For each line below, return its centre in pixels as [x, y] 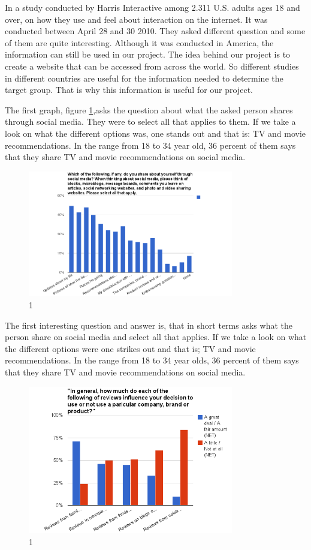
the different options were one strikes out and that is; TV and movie [130, 348]
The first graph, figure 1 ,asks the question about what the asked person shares [149, 109]
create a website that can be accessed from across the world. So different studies [152, 66]
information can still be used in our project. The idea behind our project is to [148, 54]
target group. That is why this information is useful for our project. [129, 90]
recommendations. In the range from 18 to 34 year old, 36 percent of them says [150, 145]
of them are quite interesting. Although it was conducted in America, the [139, 42]
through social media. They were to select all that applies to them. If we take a [150, 121]
